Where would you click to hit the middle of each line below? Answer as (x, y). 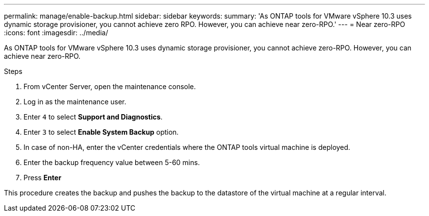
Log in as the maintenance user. (75, 102)
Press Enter (43, 178)
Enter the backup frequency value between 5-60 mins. (112, 162)
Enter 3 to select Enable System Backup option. (101, 132)
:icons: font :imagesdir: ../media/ (56, 33)
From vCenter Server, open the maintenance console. (110, 86)
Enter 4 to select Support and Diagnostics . (93, 117)
